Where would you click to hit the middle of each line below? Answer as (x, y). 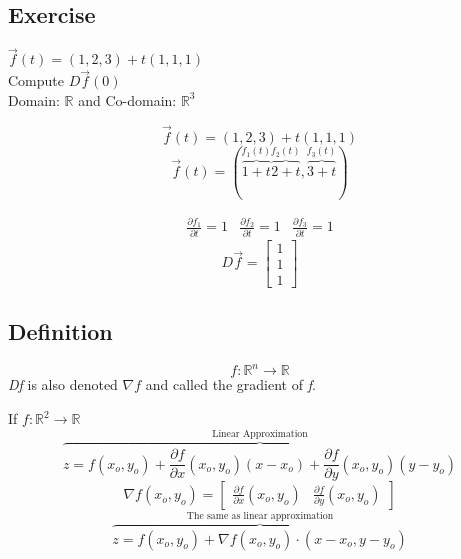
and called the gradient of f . (230, 384)
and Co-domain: (127, 99)
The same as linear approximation (260, 515)
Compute (36, 80)
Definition (60, 331)
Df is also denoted (63, 384)
